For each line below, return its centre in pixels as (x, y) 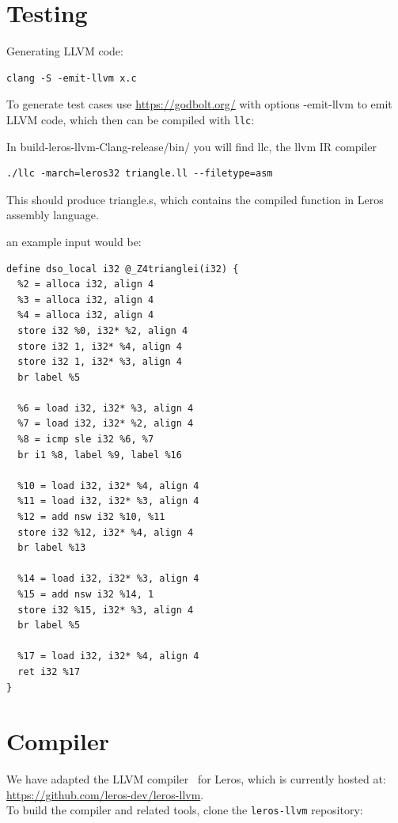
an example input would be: (74, 241)
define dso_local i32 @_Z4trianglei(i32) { (123, 269)
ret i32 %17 (49, 671)
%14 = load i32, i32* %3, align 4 (108, 579)
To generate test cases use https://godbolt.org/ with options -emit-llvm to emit (199, 104)
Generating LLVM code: (65, 51)
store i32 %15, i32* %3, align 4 (106, 610)
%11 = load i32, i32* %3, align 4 (108, 501)
